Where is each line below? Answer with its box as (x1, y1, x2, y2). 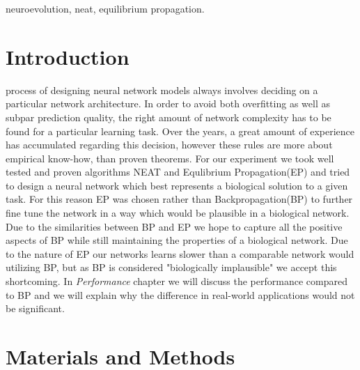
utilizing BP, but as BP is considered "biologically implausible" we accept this (6, 260, 337, 275)
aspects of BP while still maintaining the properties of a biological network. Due (6, 233, 348, 247)
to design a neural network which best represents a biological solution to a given (6, 178, 348, 192)
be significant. (6, 301, 65, 316)
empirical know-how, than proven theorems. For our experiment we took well (6, 151, 334, 165)
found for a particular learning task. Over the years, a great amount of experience (6, 123, 354, 138)
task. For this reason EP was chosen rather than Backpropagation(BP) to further (6, 192, 353, 206)
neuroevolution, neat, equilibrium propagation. (6, 1, 205, 15)
